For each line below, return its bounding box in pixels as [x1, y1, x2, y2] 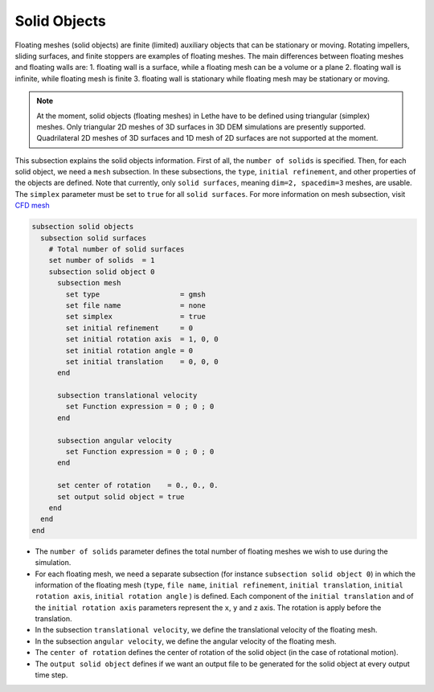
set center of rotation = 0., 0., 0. [57, 481, 219, 490]
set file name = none [65, 301, 207, 309]
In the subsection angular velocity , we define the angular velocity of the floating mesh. [35, 636, 337, 646]
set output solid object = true [57, 492, 185, 502]
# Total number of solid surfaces [48, 245, 185, 253]
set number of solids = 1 [48, 256, 156, 265]
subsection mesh [57, 278, 121, 288]
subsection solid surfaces [40, 233, 147, 243]
